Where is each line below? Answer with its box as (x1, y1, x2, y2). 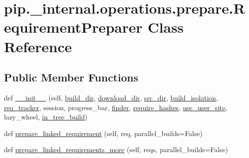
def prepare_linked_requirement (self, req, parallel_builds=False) (4, 128, 203, 138)
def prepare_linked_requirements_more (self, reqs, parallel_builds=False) (4, 144, 228, 155)
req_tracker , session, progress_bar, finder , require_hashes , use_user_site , (4, 102, 227, 112)
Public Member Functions (4, 70, 138, 85)
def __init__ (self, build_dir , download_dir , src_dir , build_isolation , (4, 92, 218, 102)
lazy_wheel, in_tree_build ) (4, 112, 88, 122)
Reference (4, 36, 72, 56)
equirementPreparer (4, 17, 143, 37)
